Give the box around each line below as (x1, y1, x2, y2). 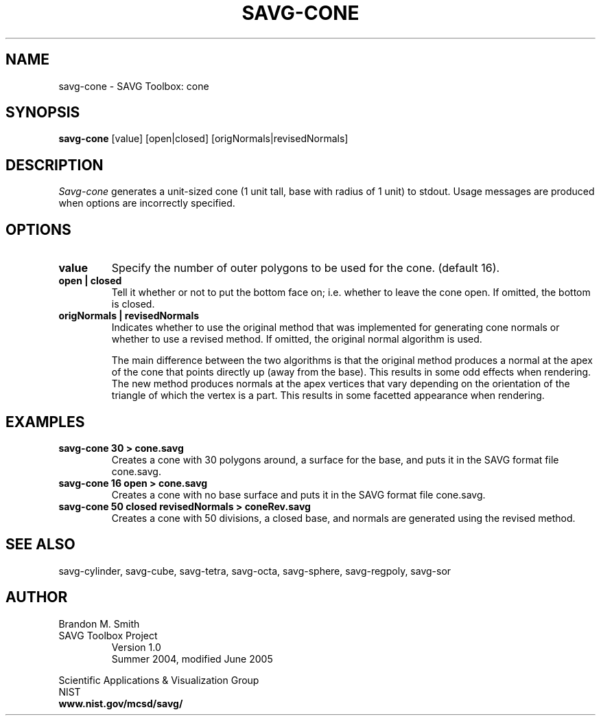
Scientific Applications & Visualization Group (58, 674, 259, 686)
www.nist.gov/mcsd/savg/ (58, 697, 183, 709)
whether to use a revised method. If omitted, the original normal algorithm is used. (111, 333, 482, 345)
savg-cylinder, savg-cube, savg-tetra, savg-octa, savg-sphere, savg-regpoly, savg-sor (58, 564, 451, 577)
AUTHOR (5, 588, 68, 606)
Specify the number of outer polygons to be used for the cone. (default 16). (111, 261, 500, 275)
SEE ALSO (5, 536, 75, 553)
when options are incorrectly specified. (58, 197, 235, 209)
